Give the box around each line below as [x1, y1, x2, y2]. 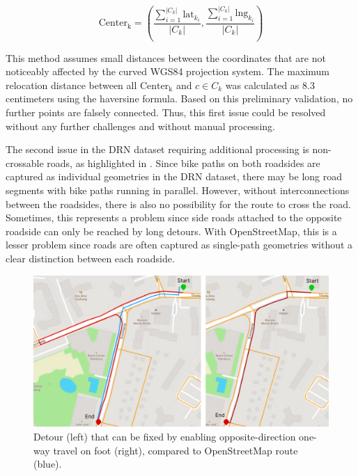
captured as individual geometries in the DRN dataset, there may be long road [6, 169, 342, 184]
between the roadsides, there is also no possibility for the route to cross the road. [6, 196, 351, 211]
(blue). [33, 457, 62, 471]
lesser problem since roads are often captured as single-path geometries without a [6, 237, 353, 252]
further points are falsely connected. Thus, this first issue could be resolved [6, 105, 326, 120]
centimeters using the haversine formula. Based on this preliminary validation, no [6, 91, 353, 106]
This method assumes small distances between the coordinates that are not [6, 50, 326, 65]
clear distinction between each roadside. [6, 251, 175, 265]
